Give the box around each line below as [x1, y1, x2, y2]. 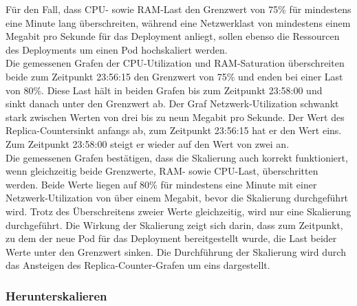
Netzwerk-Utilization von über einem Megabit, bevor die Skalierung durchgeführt [6, 190, 349, 205]
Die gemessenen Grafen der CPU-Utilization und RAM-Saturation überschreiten [6, 56, 345, 70]
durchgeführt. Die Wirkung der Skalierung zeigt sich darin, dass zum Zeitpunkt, [6, 217, 343, 232]
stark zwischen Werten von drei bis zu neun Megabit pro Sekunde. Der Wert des [6, 109, 345, 124]
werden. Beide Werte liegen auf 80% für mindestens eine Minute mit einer [6, 177, 317, 191]
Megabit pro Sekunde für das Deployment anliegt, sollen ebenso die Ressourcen [6, 29, 340, 43]
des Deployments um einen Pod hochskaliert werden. [6, 42, 228, 56]
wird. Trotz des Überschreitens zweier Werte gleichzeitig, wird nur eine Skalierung [6, 204, 351, 218]
